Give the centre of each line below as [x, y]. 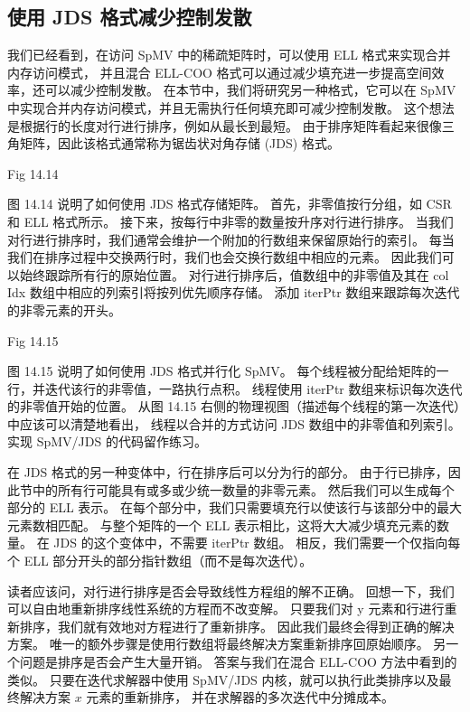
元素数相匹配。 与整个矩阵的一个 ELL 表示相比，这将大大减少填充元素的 [222, 525]
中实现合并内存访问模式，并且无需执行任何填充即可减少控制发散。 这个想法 [231, 107]
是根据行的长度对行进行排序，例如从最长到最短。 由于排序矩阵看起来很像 [225, 125]
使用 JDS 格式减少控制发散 [130, 17]
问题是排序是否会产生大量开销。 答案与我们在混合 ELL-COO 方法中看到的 [238, 662]
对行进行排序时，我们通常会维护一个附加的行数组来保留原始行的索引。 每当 [231, 239]
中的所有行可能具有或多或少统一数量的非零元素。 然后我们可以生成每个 [243, 489]
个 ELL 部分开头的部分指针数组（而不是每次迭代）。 [160, 561]
